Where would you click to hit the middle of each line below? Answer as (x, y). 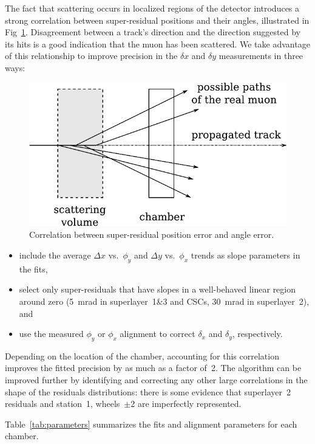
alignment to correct (157, 334)
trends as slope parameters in (246, 255)
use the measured (51, 334)
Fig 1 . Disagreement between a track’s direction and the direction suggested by (153, 32)
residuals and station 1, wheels (63, 404)
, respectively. (257, 334)
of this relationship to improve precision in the (91, 56)
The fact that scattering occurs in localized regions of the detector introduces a (152, 8)
